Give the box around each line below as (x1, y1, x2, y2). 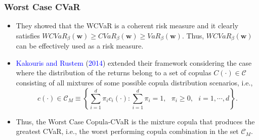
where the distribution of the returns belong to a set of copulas (16, 67, 211, 78)
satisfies (16, 30, 40, 40)
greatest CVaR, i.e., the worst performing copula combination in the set (16, 126, 239, 136)
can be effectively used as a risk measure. (16, 40, 144, 51)
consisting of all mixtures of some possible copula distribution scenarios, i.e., (16, 77, 253, 88)
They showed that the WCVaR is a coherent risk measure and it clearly (16, 20, 239, 31)
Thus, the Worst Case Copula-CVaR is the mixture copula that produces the (16, 116, 255, 126)
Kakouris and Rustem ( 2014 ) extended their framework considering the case (16, 57, 252, 68)
